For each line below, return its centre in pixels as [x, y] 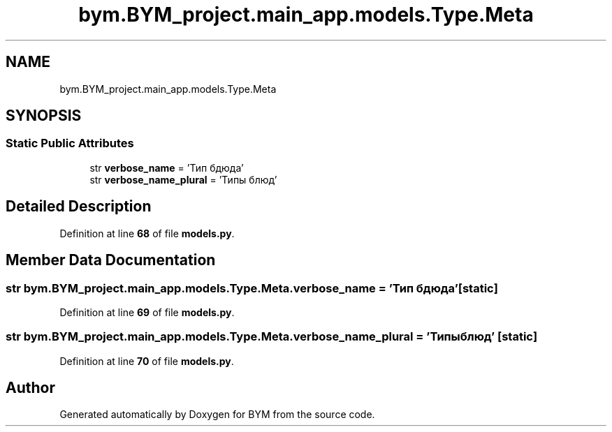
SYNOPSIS [44, 116]
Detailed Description [79, 207]
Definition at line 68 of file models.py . [147, 233]
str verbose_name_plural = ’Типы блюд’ [183, 179]
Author [30, 388]
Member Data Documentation [111, 260]
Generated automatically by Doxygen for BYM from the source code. [217, 415]
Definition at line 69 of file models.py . [147, 312]
